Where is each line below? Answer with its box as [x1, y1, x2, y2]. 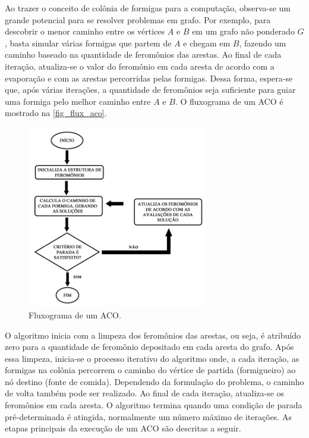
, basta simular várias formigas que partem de [5, 36, 172, 49]
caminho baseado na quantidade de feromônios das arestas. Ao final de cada [5, 48, 282, 61]
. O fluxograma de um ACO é [175, 95, 283, 107]
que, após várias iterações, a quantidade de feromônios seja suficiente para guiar [5, 83, 296, 96]
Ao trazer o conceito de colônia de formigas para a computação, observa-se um [5, 2, 291, 14]
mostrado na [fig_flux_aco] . [5, 107, 107, 119]
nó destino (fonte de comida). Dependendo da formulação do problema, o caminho [5, 375, 304, 387]
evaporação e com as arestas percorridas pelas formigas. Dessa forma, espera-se [5, 71, 293, 84]
